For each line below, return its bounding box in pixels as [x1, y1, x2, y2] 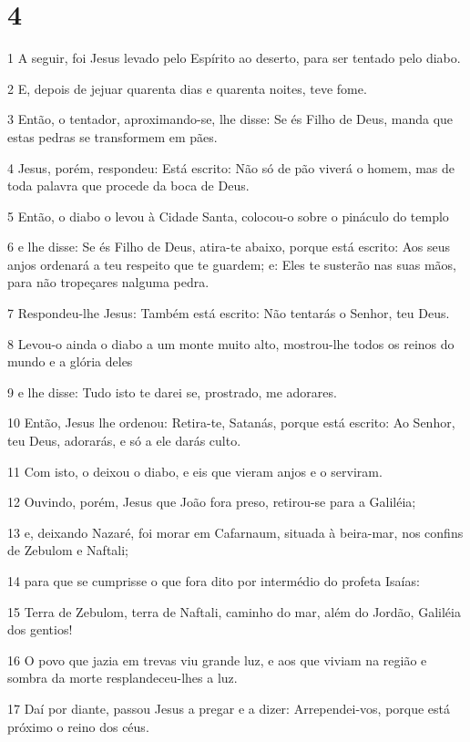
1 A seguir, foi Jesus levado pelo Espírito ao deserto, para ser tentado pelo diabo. [7, 48, 461, 67]
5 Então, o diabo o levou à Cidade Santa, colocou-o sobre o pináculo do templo [7, 206, 449, 225]
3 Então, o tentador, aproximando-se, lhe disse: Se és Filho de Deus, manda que [7, 109, 454, 129]
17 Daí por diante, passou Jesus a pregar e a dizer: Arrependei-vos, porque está [7, 698, 451, 717]
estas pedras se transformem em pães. [7, 127, 218, 146]
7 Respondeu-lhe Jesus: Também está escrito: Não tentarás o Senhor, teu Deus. [7, 304, 450, 323]
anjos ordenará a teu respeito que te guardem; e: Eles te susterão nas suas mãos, [7, 254, 456, 273]
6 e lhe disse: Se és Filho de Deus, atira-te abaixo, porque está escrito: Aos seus [7, 237, 451, 256]
